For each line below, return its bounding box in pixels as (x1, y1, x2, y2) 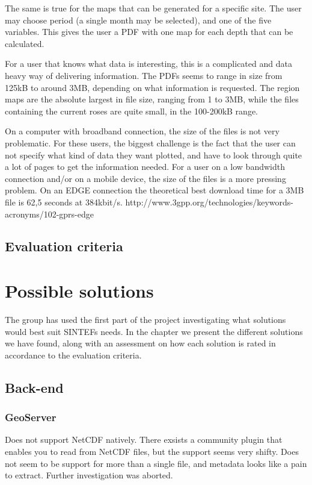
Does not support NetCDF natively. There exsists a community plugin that (5, 433, 283, 446)
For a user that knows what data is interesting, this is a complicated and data (5, 57, 292, 70)
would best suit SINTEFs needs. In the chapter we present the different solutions (5, 325, 303, 337)
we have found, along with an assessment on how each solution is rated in (5, 337, 276, 349)
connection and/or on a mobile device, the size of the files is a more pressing (5, 172, 286, 184)
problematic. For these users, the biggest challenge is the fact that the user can (5, 136, 296, 149)
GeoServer (5, 410, 57, 425)
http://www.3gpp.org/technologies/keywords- (125, 195, 294, 208)
